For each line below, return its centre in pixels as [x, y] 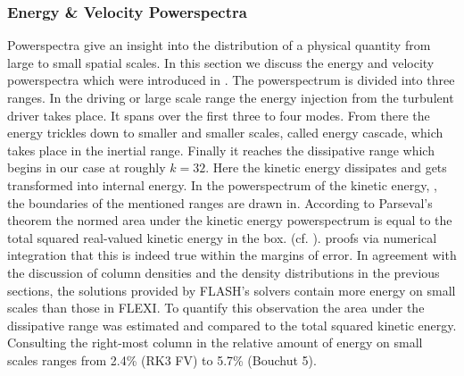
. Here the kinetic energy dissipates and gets [326, 167]
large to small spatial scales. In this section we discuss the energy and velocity [221, 62]
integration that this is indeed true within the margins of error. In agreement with [232, 255]
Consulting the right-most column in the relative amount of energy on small [215, 343]
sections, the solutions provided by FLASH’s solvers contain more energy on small [232, 290]
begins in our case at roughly [87, 167]
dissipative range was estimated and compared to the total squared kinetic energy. [232, 325]
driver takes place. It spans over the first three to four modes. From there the [219, 115]
